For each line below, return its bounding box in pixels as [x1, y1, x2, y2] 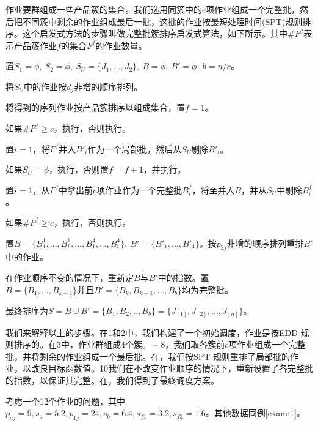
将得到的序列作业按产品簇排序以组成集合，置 [5, 101, 185, 114]
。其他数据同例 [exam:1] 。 [205, 406, 305, 419]
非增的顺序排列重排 [226, 236, 304, 249]
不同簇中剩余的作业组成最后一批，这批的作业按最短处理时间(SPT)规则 [22, 15, 303, 28]
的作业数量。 [95, 39, 147, 51]
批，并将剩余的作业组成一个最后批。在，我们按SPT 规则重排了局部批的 [5, 349, 291, 362]
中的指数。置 [157, 271, 209, 283]
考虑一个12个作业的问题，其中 [5, 394, 125, 407]
